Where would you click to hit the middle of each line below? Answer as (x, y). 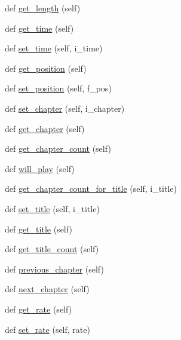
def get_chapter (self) (45, 128)
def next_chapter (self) (47, 289)
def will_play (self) (40, 168)
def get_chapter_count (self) (58, 148)
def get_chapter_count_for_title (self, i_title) (91, 189)
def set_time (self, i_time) (54, 48)
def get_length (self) (43, 8)
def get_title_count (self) (52, 249)
